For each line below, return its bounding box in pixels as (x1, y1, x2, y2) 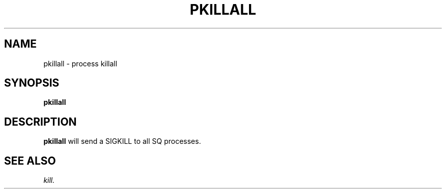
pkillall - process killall (43, 59, 118, 68)
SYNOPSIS (4, 76, 60, 90)
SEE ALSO (4, 154, 56, 167)
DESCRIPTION (4, 115, 77, 128)
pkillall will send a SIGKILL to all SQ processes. (43, 137, 201, 146)
